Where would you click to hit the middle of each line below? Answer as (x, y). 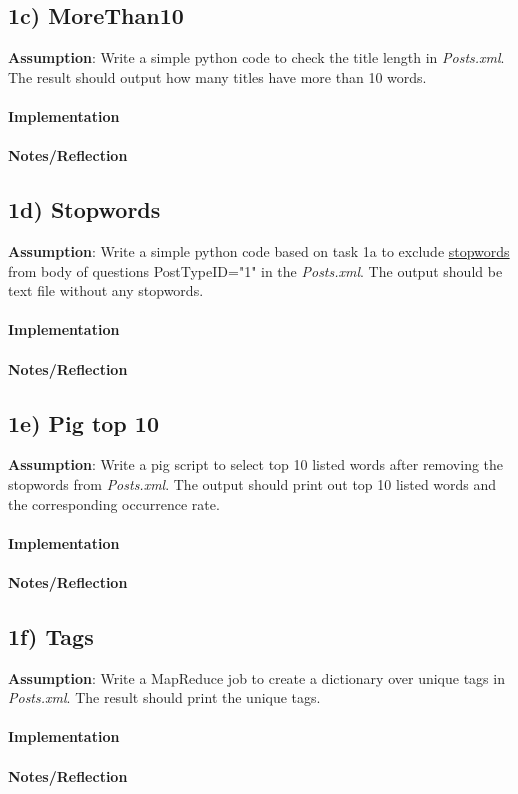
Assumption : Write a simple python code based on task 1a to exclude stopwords (259, 250)
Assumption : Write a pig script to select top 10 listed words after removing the (256, 464)
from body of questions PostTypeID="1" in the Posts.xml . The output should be (255, 270)
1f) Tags (51, 635)
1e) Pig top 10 (83, 422)
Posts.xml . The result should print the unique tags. (164, 697)
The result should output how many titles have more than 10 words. (217, 76)
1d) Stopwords (84, 209)
